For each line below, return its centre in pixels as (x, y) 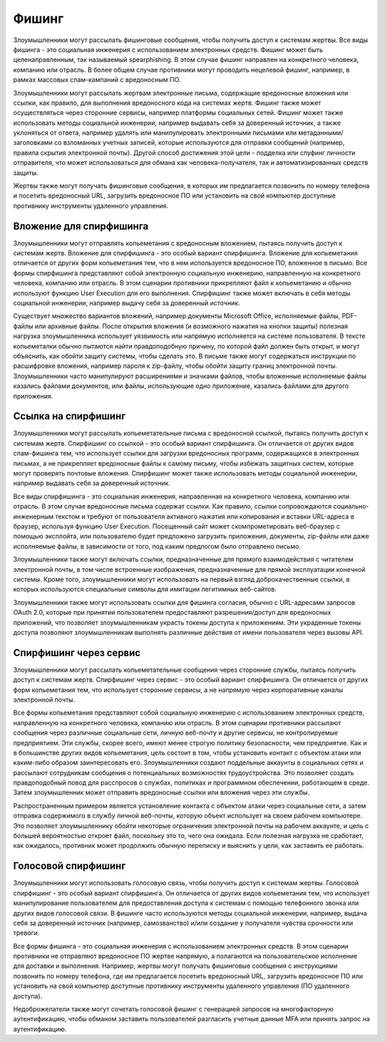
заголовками (33, 143)
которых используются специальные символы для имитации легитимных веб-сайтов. (145, 589)
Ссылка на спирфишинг (70, 416)
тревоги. (26, 933)
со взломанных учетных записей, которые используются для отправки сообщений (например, (199, 143)
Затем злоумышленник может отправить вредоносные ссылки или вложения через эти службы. (161, 792)
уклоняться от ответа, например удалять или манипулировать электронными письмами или (155, 133)
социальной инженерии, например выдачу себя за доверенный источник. (127, 303)
